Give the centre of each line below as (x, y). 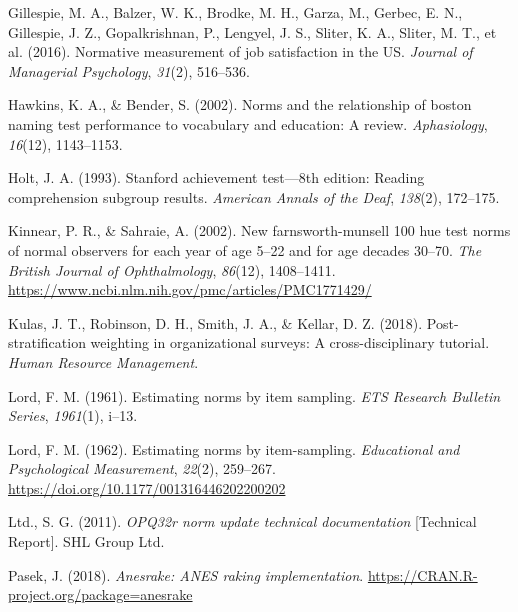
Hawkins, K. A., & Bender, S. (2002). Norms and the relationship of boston (240, 104)
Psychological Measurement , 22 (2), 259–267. (142, 468)
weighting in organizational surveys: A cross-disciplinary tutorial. (290, 342)
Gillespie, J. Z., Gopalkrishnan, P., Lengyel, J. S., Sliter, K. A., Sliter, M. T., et (252, 31)
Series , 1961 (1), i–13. (73, 415)
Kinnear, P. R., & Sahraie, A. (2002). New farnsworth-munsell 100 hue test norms (259, 230)
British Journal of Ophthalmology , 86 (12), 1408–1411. (172, 269)
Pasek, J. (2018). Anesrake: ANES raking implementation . (186, 574)
